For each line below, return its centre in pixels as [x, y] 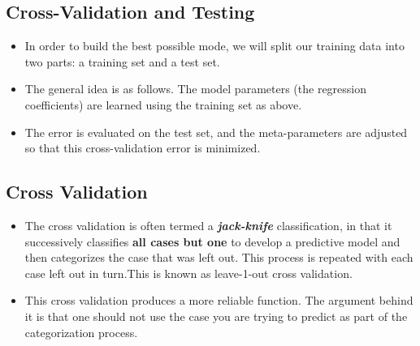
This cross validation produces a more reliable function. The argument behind [219, 300]
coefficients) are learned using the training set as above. [163, 104]
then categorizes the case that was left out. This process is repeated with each [219, 257]
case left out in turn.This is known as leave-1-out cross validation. [188, 273]
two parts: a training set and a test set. [122, 61]
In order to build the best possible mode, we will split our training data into [214, 46]
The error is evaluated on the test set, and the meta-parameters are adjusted [216, 132]
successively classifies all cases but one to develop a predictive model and [212, 241]
